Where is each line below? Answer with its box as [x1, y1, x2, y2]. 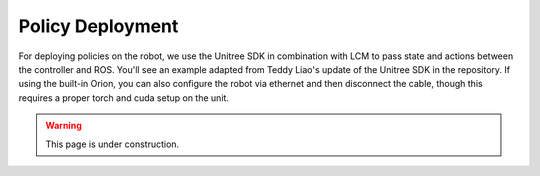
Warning [45, 120, 82, 132]
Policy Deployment [18, 15, 179, 37]
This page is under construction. [45, 138, 180, 150]
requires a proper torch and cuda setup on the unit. [18, 91, 230, 104]
